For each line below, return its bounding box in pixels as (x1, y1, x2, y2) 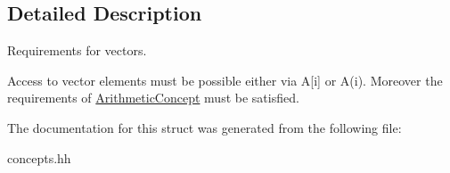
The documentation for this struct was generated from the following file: (7, 118, 402, 136)
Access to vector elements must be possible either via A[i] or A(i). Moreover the (7, 70, 443, 89)
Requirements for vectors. (7, 41, 147, 60)
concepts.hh (7, 148, 71, 167)
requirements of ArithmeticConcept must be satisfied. (7, 88, 299, 107)
